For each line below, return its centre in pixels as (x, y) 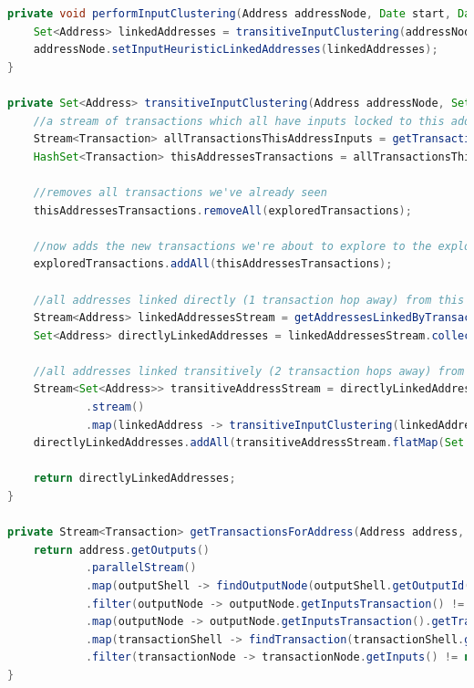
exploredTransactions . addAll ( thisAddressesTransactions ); (213, 264)
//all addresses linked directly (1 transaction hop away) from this (249, 300)
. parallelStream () (141, 568)
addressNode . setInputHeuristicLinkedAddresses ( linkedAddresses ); (236, 50)
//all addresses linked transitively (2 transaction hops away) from (249, 371)
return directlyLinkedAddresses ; (134, 479)
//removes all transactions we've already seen (180, 192)
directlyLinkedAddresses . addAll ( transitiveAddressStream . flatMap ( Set (249, 443)
